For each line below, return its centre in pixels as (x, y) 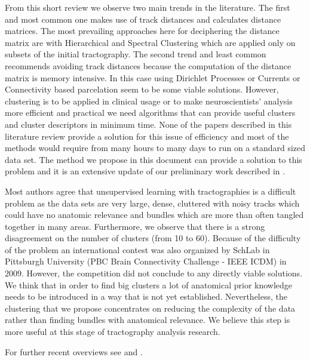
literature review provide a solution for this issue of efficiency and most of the (147, 136)
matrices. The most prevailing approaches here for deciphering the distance (142, 31)
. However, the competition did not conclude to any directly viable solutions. (162, 273)
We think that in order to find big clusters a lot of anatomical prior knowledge (149, 284)
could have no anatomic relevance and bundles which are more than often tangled (154, 215)
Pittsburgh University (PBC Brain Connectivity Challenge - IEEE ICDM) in (146, 261)
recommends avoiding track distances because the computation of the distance (148, 65)
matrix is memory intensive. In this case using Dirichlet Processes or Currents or (153, 77)
